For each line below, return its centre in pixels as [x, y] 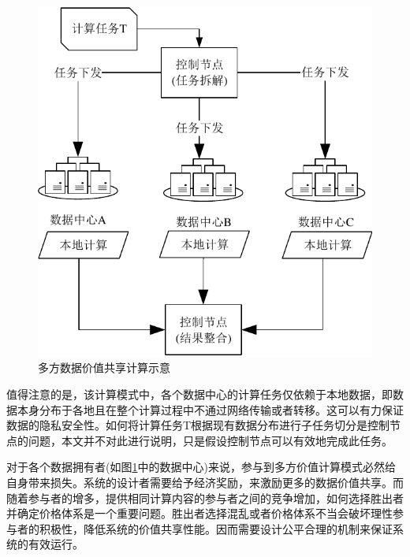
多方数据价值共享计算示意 [104, 368]
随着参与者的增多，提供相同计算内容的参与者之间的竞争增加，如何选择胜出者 [205, 498]
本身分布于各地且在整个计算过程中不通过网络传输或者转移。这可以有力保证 [210, 409]
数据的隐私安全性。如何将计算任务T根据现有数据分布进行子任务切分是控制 [198, 425]
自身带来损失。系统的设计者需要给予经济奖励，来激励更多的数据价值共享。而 [205, 482]
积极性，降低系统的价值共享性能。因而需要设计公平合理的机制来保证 [216, 528]
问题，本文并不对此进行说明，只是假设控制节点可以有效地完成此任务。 [210, 440]
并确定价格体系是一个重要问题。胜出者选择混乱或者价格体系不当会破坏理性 [199, 513]
